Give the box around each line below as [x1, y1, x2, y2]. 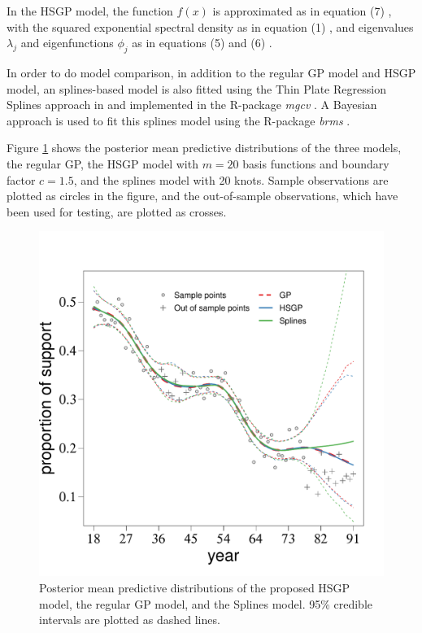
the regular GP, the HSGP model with [7, 155, 198, 172]
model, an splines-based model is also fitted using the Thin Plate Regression [7, 80, 386, 97]
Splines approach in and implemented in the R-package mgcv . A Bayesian [7, 96, 377, 113]
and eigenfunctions [20, 34, 114, 51]
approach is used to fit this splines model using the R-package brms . [7, 111, 350, 129]
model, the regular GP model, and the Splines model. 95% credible [39, 595, 373, 612]
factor [7, 171, 36, 188]
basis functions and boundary [242, 155, 389, 172]
